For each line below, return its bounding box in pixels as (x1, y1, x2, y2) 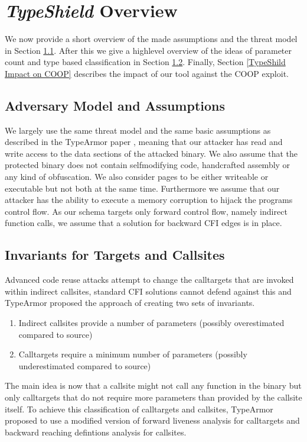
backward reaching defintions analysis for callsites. (5, 425, 187, 438)
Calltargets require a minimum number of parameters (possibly (18, 348, 247, 360)
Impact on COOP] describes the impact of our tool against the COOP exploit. (5, 67, 289, 79)
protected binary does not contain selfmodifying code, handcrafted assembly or (5, 159, 290, 171)
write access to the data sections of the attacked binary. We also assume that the (5, 147, 298, 159)
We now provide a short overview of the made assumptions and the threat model (5, 33, 298, 45)
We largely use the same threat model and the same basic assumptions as (5, 124, 271, 136)
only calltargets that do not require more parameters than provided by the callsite (5, 391, 302, 403)
